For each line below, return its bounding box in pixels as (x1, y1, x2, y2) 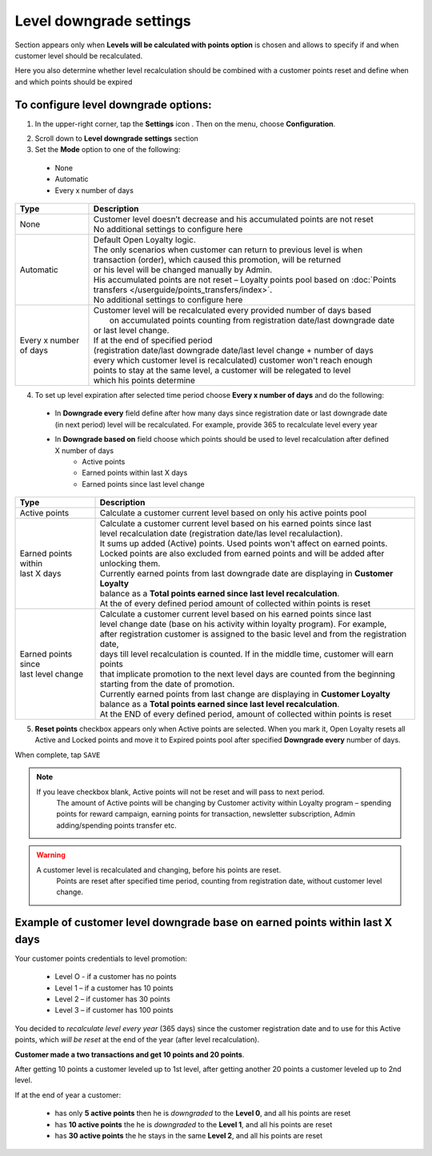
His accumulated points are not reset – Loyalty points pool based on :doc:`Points (93, 274, 397, 285)
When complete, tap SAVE (14, 749, 101, 760)
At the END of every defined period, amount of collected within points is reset (99, 708, 392, 720)
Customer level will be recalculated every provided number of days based (93, 304, 372, 315)
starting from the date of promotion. (99, 679, 235, 690)
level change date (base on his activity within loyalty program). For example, (99, 619, 387, 630)
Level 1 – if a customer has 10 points (54, 983, 174, 993)
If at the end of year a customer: (14, 1090, 122, 1100)
